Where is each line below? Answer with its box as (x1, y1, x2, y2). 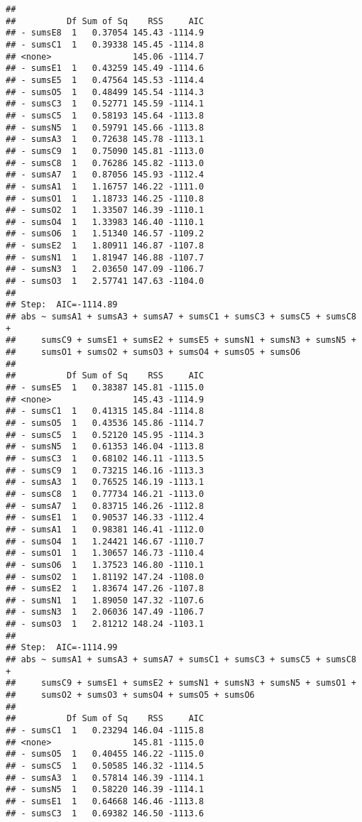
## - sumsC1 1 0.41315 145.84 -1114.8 (6, 406, 204, 417)
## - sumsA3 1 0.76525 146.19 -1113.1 (6, 477, 204, 488)
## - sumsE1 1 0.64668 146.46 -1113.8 (6, 796, 204, 806)
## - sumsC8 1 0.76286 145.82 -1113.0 (6, 158, 204, 168)
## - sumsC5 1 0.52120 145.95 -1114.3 (6, 429, 204, 440)
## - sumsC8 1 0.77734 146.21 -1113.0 (6, 488, 204, 499)
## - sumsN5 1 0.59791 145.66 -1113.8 (6, 122, 204, 133)
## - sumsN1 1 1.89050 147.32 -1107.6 (6, 595, 204, 605)
